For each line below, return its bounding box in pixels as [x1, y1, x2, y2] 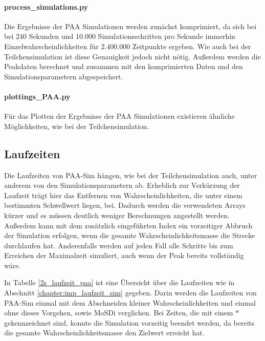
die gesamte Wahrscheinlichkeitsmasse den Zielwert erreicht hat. [4, 327, 205, 338]
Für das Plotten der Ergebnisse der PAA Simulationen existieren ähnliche [4, 111, 235, 121]
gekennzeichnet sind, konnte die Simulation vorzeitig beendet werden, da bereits [4, 317, 255, 328]
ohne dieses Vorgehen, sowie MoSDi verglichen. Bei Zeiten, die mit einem [4, 307, 233, 318]
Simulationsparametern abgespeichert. [4, 71, 123, 81]
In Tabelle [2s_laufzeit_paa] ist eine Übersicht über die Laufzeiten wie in [4, 277, 235, 288]
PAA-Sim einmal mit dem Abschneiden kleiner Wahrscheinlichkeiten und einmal [4, 297, 256, 308]
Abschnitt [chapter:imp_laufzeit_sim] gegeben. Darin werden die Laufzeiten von [4, 287, 257, 298]
